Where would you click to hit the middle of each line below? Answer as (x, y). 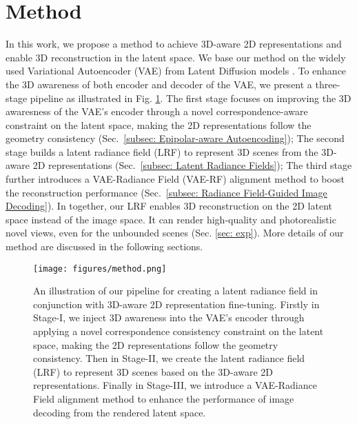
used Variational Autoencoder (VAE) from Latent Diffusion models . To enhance (176, 71)
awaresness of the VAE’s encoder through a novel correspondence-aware (157, 111)
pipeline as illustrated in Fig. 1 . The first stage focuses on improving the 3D (191, 98)
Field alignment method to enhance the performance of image (164, 399)
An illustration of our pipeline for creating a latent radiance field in (175, 291)
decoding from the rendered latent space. (120, 412)
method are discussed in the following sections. (104, 246)
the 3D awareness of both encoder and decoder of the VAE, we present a (159, 84)
